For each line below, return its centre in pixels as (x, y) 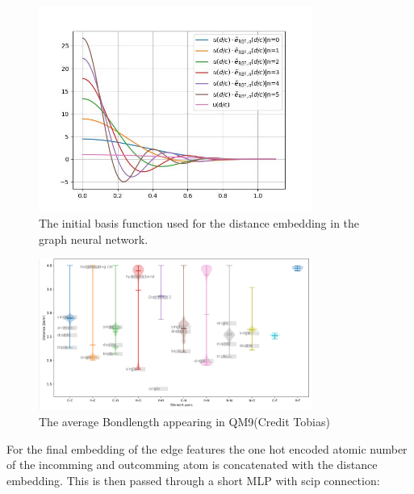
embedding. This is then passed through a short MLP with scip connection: (193, 480)
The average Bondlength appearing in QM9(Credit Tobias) (184, 421)
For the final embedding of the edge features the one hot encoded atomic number (207, 448)
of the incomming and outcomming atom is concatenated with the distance (192, 465)
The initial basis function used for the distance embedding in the (199, 222)
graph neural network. (94, 239)
